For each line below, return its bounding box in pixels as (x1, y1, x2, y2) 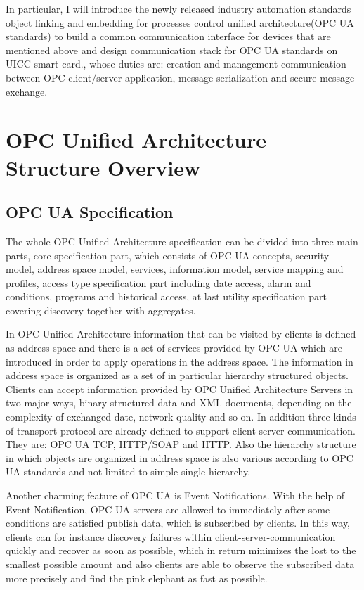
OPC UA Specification (6, 201, 174, 223)
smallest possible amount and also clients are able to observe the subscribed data (6, 556, 355, 571)
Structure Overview (6, 153, 201, 181)
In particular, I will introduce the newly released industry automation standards (6, 1, 351, 15)
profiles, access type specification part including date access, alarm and (6, 275, 311, 290)
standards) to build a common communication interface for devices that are (6, 29, 331, 44)
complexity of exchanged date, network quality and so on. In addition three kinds (6, 409, 356, 424)
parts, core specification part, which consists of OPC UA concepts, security (6, 248, 330, 262)
